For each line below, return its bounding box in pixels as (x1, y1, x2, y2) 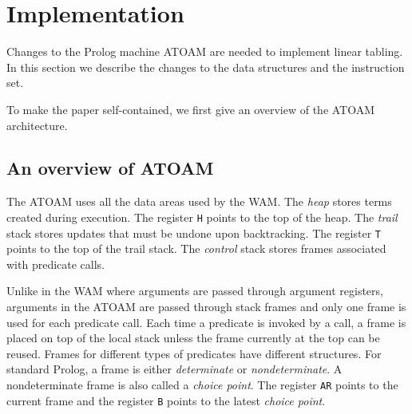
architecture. (6, 116, 68, 133)
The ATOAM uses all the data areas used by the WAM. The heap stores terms (6, 193, 392, 210)
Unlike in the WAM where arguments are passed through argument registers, (6, 282, 383, 299)
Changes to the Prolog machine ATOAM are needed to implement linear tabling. (6, 43, 403, 60)
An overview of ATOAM (6, 156, 214, 180)
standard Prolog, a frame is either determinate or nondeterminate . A (6, 361, 343, 377)
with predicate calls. (6, 255, 105, 272)
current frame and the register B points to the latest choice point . (6, 392, 326, 408)
